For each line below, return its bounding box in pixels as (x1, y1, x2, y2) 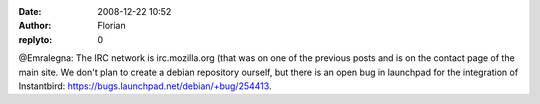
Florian (97, 20, 126, 32)
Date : (18, 6, 42, 17)
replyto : (18, 33, 53, 45)
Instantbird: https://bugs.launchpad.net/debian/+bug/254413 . (18, 80, 272, 92)
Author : (18, 20, 52, 32)
